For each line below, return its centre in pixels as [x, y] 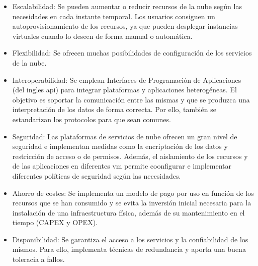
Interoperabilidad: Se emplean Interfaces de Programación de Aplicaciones [127, 79]
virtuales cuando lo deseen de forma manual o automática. [102, 36]
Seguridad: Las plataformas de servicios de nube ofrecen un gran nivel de [125, 136]
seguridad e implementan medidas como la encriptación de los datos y [120, 146]
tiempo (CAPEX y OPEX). [55, 222]
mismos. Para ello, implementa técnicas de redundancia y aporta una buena [129, 249]
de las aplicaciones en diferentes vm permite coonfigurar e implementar [122, 166]
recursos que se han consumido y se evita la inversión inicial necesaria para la [132, 203]
